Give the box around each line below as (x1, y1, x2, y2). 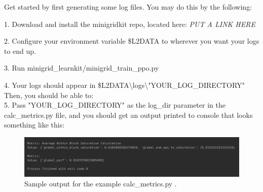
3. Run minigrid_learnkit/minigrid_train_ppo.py (4, 62, 159, 73)
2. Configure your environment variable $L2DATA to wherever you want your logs (4, 36, 259, 46)
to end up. (4, 45, 36, 56)
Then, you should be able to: (4, 89, 94, 100)
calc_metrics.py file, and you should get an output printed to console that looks (4, 109, 253, 120)
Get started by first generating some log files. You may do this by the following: (4, 2, 252, 12)
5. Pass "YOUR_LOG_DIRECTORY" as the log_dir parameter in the (4, 100, 226, 110)
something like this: (4, 119, 65, 130)
